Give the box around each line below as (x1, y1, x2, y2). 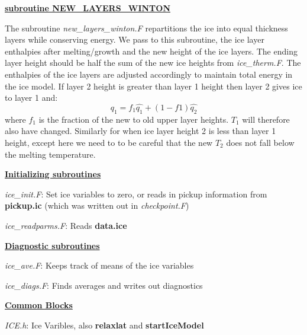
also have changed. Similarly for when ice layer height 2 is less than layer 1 (5, 125, 276, 137)
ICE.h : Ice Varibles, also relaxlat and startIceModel (5, 318, 204, 331)
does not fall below (226, 136, 295, 148)
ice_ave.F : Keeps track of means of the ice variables (5, 259, 194, 272)
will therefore (242, 113, 290, 125)
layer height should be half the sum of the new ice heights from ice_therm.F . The (5, 56, 301, 69)
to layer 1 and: (5, 91, 58, 104)
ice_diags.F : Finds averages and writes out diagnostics (5, 279, 203, 291)
